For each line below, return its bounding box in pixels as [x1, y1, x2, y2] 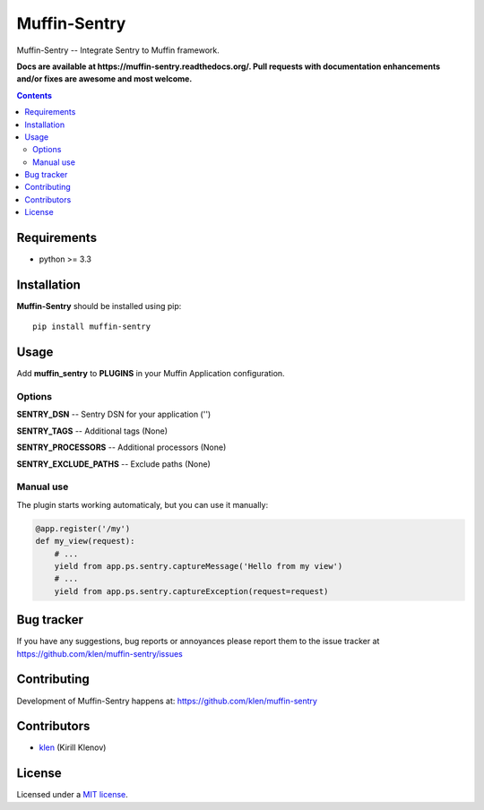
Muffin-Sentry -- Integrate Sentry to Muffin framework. [16, 45, 220, 56]
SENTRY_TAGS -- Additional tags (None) [16, 426, 169, 436]
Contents [16, 90, 53, 100]
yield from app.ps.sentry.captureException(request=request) [54, 586, 329, 596]
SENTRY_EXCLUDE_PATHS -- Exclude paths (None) [16, 458, 211, 470]
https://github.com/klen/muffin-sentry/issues [16, 648, 183, 659]
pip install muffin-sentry [32, 322, 151, 332]
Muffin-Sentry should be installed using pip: [16, 301, 182, 312]
